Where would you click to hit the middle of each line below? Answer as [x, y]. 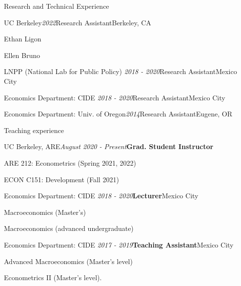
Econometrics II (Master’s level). [53, 277]
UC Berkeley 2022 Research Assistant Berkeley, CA [78, 22]
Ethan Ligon [23, 39]
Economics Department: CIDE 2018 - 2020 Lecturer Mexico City [101, 196]
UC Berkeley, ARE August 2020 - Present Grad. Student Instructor [109, 146]
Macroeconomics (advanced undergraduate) [69, 228]
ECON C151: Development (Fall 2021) [61, 179]
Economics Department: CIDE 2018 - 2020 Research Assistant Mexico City [115, 97]
